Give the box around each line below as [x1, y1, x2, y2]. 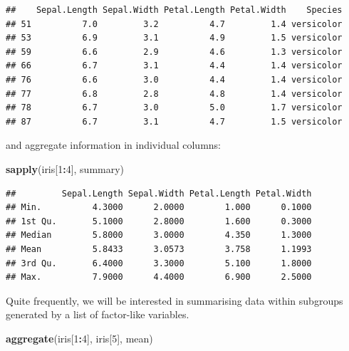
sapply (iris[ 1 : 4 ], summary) [6, 161, 125, 176]
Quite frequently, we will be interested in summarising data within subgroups [6, 293, 343, 308]
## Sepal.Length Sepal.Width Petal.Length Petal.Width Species [6, 5, 343, 15]
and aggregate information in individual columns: [6, 137, 221, 152]
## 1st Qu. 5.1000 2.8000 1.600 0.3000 [6, 216, 312, 226]
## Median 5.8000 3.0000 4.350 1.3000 [6, 230, 312, 241]
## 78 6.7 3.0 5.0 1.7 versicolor [6, 103, 343, 113]
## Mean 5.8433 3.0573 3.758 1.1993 [6, 243, 312, 254]
